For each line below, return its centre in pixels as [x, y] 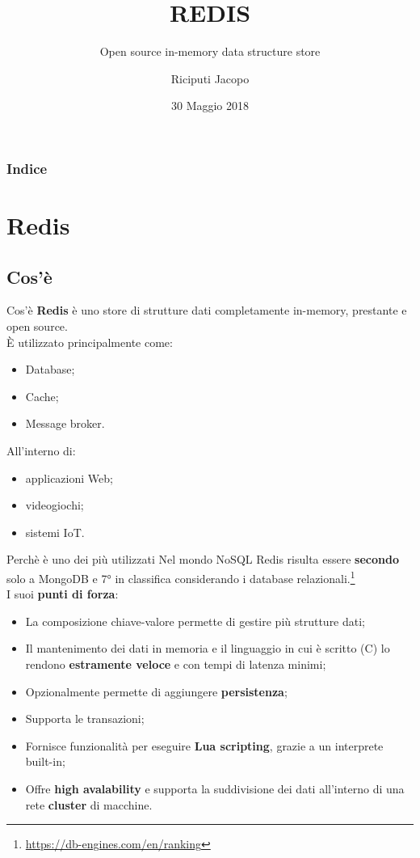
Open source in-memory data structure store [210, 51]
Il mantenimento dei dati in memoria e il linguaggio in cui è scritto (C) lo [208, 648]
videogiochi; [55, 505]
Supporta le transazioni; [85, 719]
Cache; [42, 396]
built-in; [45, 761]
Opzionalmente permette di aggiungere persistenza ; [156, 691]
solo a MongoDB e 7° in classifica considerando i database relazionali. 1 [181, 577]
